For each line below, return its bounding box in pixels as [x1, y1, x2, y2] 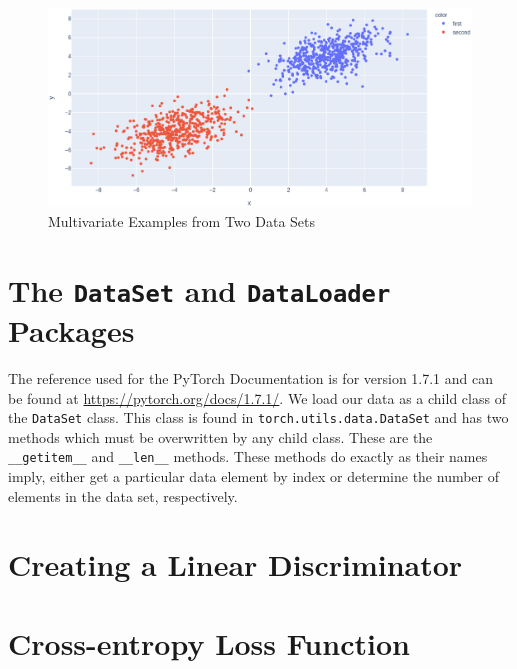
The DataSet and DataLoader [8, 269, 391, 310]
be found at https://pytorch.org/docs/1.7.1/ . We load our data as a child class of [8, 387, 506, 408]
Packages [8, 310, 135, 351]
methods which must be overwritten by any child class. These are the [8, 426, 433, 447]
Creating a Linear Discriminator [8, 544, 463, 585]
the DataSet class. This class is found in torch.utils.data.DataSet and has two [8, 407, 509, 428]
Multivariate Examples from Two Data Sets [48, 210, 316, 231]
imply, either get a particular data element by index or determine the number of [8, 466, 500, 487]
